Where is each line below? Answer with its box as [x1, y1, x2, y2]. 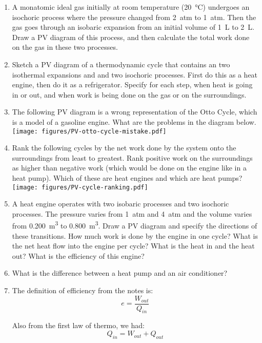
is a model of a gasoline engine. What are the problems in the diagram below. [12, 116, 256, 127]
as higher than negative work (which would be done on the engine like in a [12, 162, 247, 173]
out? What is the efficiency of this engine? [12, 250, 145, 261]
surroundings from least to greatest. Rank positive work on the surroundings [12, 152, 253, 163]
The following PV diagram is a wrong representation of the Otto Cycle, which [12, 106, 257, 117]
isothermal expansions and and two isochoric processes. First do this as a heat [12, 69, 258, 80]
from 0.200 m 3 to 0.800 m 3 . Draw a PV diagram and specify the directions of [12, 219, 257, 231]
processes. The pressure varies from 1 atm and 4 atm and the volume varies [12, 208, 252, 219]
